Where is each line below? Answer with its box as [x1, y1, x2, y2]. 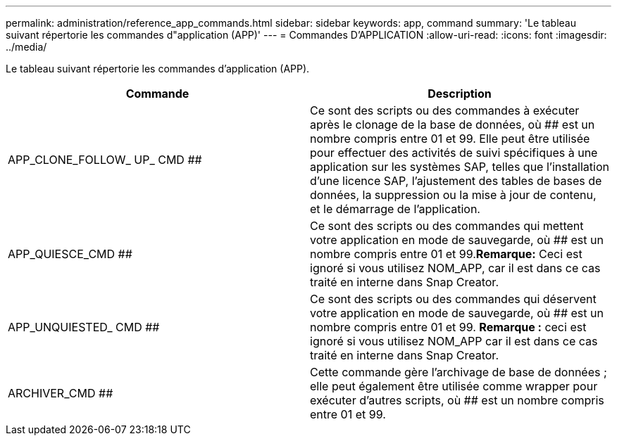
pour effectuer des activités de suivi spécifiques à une [310, 146, 598, 160]
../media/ [6, 41, 47, 53]
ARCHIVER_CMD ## [8, 386, 113, 400]
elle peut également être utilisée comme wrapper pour [310, 379, 598, 393]
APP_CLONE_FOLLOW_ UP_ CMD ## [8, 153, 202, 167]
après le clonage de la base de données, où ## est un [310, 117, 595, 132]
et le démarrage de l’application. [310, 202, 480, 216]
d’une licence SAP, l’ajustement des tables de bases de [310, 174, 602, 188]
